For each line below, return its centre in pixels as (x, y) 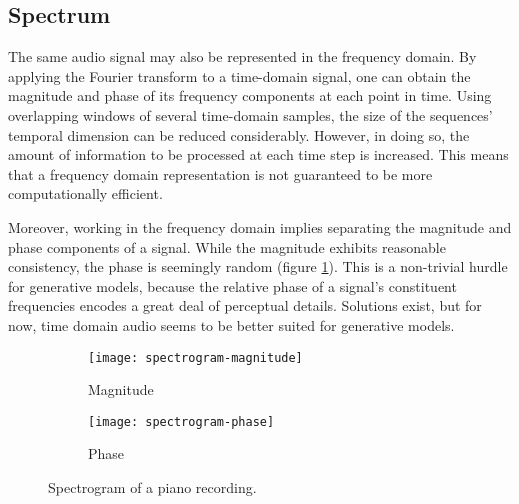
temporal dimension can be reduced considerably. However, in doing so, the (239, 134)
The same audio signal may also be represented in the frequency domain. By (242, 56)
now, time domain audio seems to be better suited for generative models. (231, 324)
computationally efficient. (85, 193)
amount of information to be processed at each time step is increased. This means (258, 154)
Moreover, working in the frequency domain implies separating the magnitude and (260, 226)
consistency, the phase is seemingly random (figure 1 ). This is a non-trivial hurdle (258, 266)
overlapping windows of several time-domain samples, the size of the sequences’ (250, 114)
